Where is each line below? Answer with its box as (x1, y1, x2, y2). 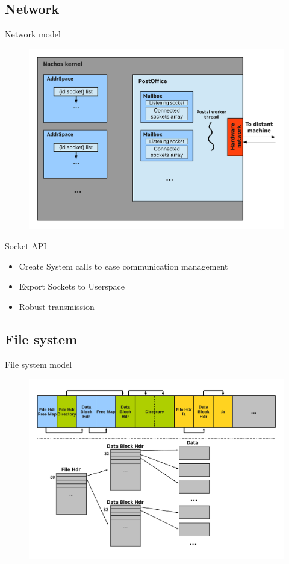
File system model (5, 358, 72, 370)
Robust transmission (19, 300, 95, 312)
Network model (5, 28, 61, 40)
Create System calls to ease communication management (19, 259, 228, 272)
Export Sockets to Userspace (19, 280, 125, 293)
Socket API (5, 240, 47, 252)
